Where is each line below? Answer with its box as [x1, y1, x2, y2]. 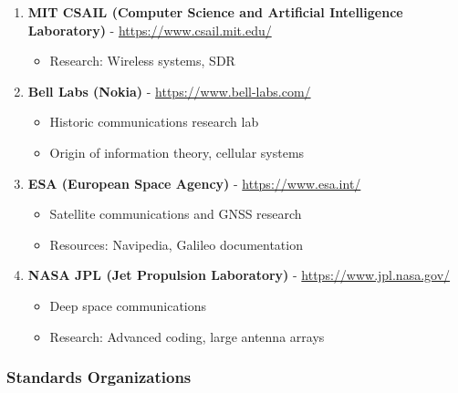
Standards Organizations [6, 366, 192, 388]
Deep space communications [49, 295, 207, 315]
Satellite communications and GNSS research [49, 204, 302, 223]
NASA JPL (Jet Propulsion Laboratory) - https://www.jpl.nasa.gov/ [27, 265, 451, 284]
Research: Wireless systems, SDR [49, 51, 235, 70]
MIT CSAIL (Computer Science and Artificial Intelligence [27, 3, 403, 21]
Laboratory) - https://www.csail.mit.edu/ [27, 20, 272, 39]
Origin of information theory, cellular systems [49, 142, 305, 161]
